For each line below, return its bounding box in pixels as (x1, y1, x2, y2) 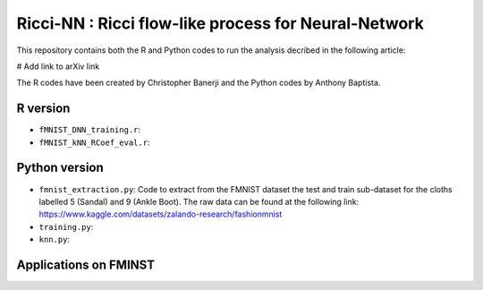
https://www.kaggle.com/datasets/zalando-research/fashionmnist (38, 209, 283, 219)
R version (16, 101, 71, 116)
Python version (16, 160, 105, 175)
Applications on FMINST (16, 257, 156, 272)
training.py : (38, 221, 94, 232)
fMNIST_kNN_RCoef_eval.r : (38, 137, 150, 148)
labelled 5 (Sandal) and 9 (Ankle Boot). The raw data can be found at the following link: (38, 196, 360, 207)
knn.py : (38, 234, 71, 245)
